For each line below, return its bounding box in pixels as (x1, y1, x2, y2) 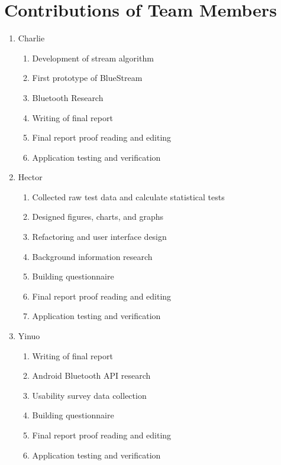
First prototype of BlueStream (32, 71, 143, 84)
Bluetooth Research (32, 91, 104, 103)
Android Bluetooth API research (32, 369, 151, 382)
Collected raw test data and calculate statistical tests (32, 190, 225, 203)
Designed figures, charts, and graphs (32, 210, 164, 223)
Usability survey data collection (32, 389, 147, 401)
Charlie (18, 32, 45, 44)
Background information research (32, 250, 153, 262)
